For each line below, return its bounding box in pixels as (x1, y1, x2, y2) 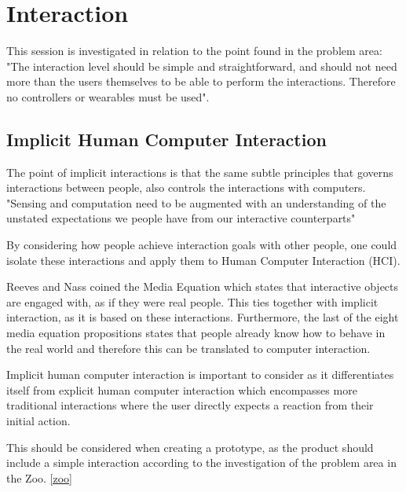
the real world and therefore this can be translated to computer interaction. (6, 340, 371, 356)
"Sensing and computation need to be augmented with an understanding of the (6, 194, 386, 211)
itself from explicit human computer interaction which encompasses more (6, 381, 357, 398)
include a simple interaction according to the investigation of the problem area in (6, 454, 397, 471)
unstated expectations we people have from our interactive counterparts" (6, 210, 356, 226)
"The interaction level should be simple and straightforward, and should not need (6, 57, 397, 74)
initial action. (6, 413, 71, 429)
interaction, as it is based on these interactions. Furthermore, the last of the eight (6, 309, 399, 325)
